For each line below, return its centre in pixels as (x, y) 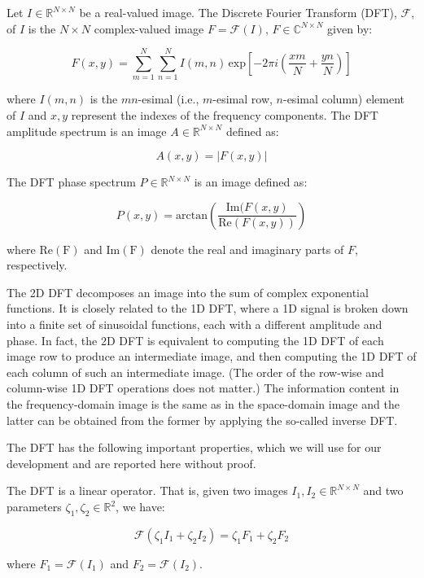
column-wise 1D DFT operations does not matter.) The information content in (203, 388)
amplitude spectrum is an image (87, 131)
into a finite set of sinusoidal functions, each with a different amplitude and (195, 324)
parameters (34, 506)
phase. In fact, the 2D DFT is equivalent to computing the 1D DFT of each (195, 340)
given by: (350, 28)
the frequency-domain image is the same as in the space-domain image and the (203, 404)
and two (383, 490)
